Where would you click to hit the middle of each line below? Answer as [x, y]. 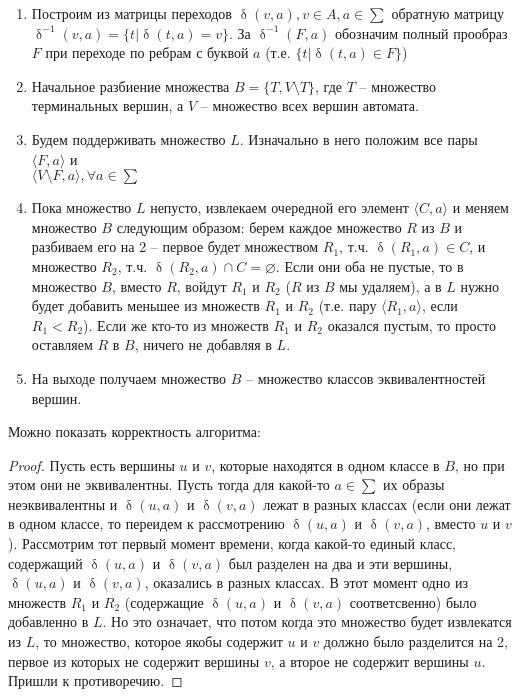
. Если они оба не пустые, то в [369, 265]
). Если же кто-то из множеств [176, 324]
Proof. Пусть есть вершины [91, 464]
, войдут [201, 285]
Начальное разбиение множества [130, 85]
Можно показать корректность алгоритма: [134, 431]
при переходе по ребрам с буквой [147, 52]
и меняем [480, 207]
